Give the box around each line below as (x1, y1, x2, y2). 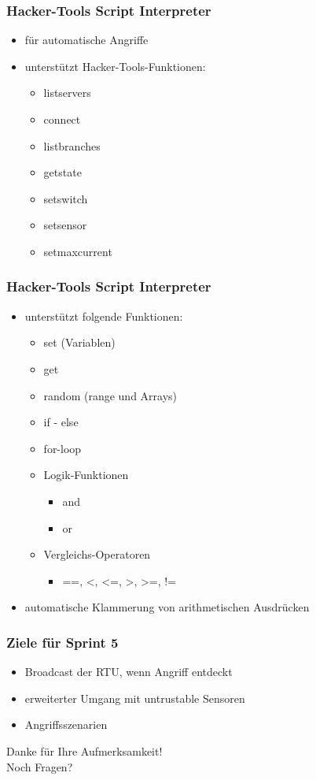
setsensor (43, 217, 87, 233)
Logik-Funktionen (43, 466, 129, 483)
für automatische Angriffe (24, 32, 149, 48)
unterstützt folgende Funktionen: (24, 307, 183, 324)
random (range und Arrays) (43, 387, 178, 403)
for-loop (43, 440, 82, 456)
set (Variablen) (43, 334, 116, 351)
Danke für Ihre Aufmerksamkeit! (6, 742, 163, 759)
